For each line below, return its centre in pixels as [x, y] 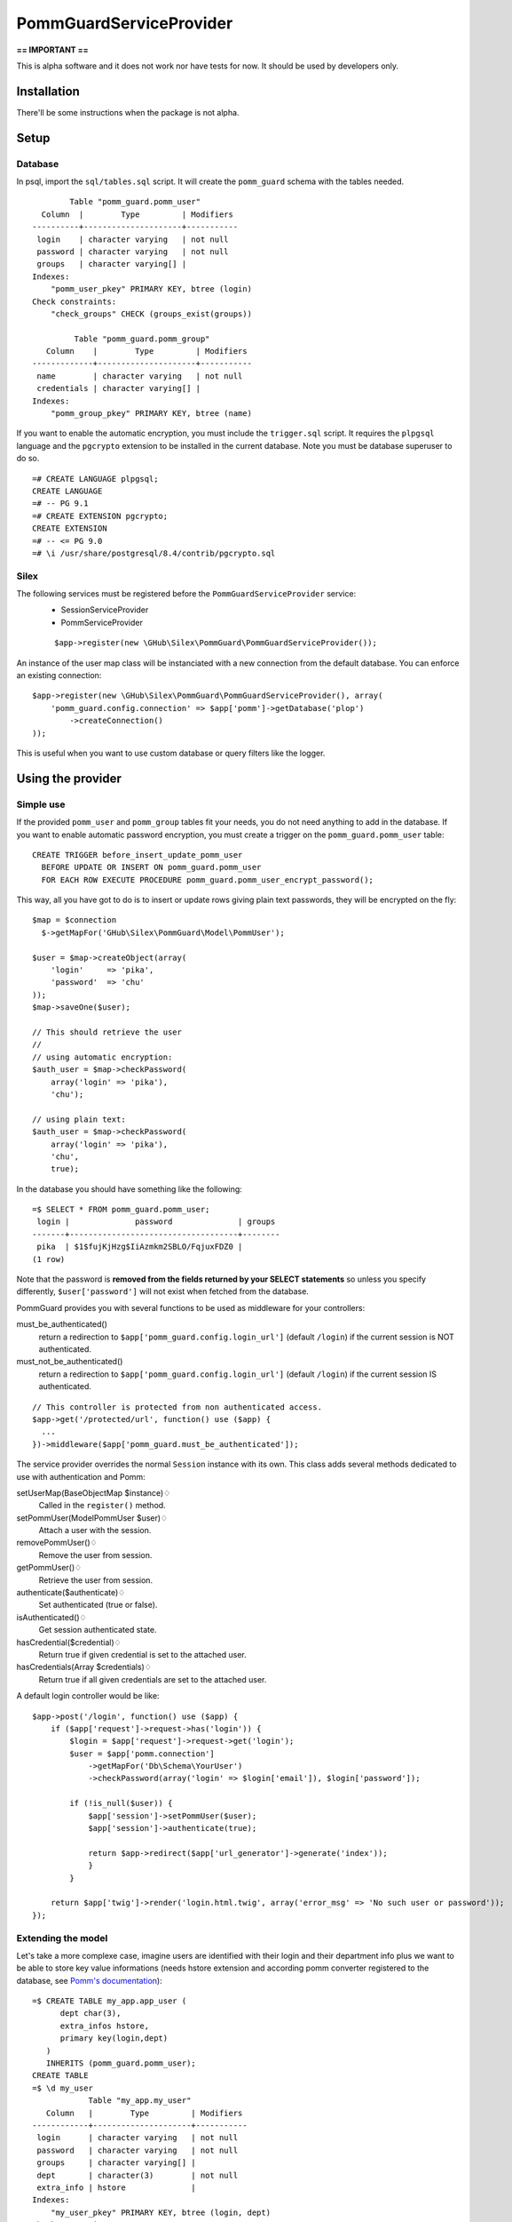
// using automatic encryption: [102, 1057]
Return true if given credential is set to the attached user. [143, 1654]
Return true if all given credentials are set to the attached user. [153, 1679]
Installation [48, 91]
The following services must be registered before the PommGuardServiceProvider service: [186, 594]
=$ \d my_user [63, 2088]
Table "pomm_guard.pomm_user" [135, 202]
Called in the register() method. [102, 1506]
